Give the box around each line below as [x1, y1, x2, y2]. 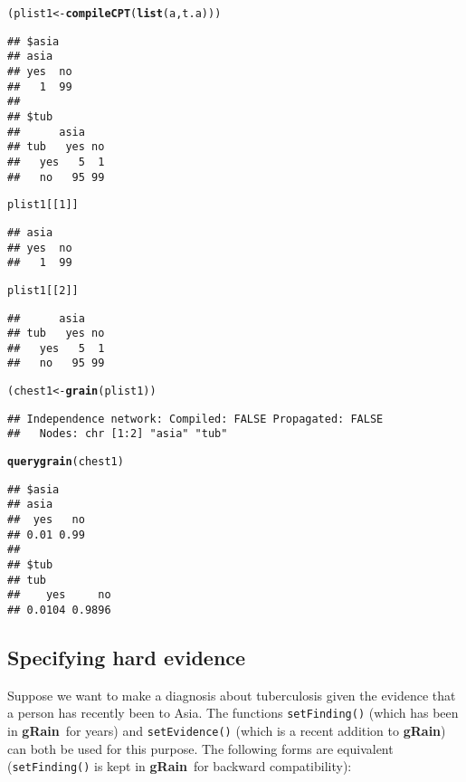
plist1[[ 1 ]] [7, 198, 79, 212]
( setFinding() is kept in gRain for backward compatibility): [7, 757, 352, 776]
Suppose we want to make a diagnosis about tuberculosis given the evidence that [7, 685, 456, 704]
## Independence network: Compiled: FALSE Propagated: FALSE [7, 412, 384, 425]
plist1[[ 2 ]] [7, 283, 79, 297]
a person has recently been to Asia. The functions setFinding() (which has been [7, 703, 459, 722]
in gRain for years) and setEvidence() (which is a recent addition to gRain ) [7, 721, 446, 740]
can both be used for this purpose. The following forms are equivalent [7, 739, 394, 758]
